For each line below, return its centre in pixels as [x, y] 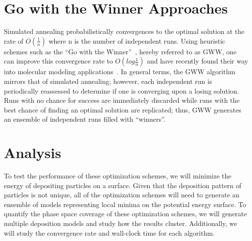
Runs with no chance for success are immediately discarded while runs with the [122, 100]
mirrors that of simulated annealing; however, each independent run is [108, 81]
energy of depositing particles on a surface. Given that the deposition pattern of [123, 185]
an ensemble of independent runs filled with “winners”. [85, 119]
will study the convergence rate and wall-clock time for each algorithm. [109, 233]
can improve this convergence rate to [58, 61]
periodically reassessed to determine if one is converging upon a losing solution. [122, 90]
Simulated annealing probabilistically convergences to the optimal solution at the [124, 31]
